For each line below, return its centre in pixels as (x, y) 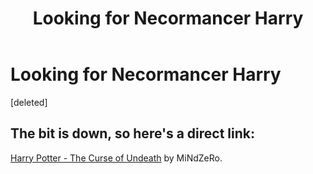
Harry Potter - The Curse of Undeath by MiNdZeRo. (116, 158)
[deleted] (29, 102)
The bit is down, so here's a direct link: (133, 133)
